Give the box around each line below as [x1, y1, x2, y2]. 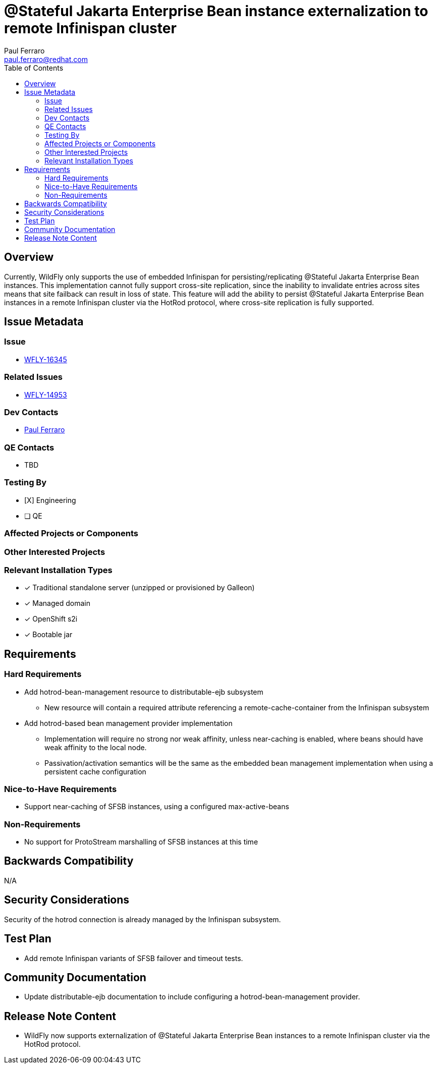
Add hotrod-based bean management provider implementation [24, 718, 233, 727]
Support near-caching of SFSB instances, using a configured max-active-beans [24, 802, 289, 811]
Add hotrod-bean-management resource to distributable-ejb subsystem [24, 687, 263, 696]
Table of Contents [4, 63, 64, 72]
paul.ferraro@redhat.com [4, 54, 88, 64]
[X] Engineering [24, 495, 76, 504]
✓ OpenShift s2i [24, 614, 78, 624]
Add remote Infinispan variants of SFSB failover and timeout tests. [24, 953, 243, 963]
